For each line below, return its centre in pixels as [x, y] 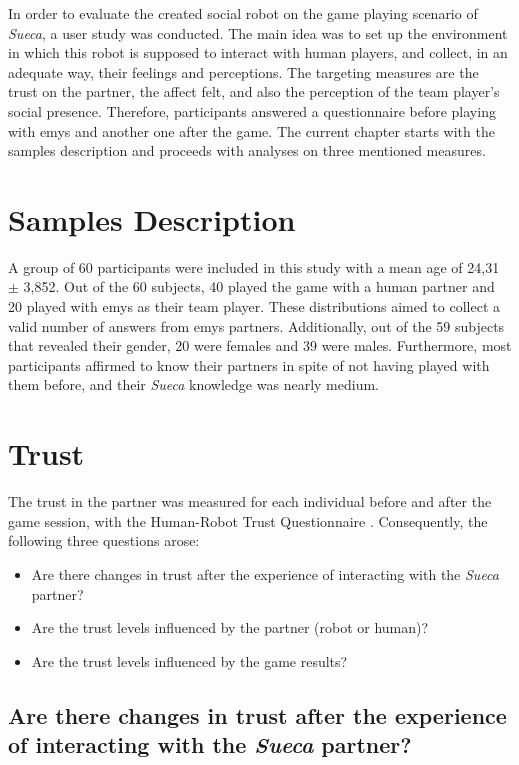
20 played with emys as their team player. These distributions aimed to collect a [254, 306]
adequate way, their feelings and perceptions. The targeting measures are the [243, 71]
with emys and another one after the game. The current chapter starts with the [251, 130]
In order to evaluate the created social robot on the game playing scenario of [243, 13]
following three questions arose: [104, 540]
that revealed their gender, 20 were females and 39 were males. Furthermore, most [260, 345]
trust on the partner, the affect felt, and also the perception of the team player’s [254, 91]
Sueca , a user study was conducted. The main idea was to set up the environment [258, 32]
